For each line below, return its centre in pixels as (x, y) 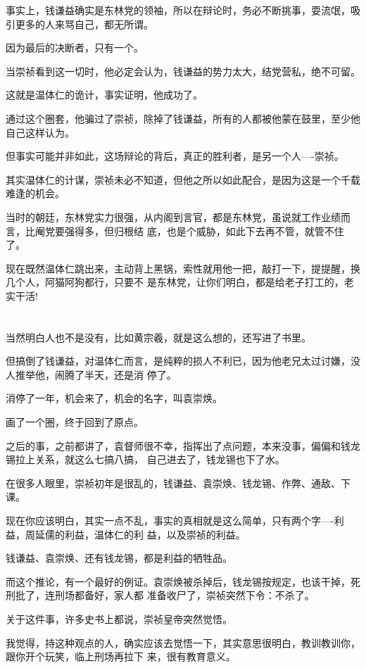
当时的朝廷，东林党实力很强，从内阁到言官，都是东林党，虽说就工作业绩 (173, 216)
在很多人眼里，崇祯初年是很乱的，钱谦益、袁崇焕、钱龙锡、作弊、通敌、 (173, 483)
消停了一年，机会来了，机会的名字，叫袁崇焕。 (114, 398)
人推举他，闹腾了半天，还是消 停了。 (91, 374)
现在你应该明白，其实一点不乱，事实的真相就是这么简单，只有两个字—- (170, 521)
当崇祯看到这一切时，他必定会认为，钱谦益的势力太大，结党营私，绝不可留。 (183, 71)
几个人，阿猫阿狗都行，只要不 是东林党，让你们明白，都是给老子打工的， (175, 282)
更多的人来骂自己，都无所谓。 (84, 24)
